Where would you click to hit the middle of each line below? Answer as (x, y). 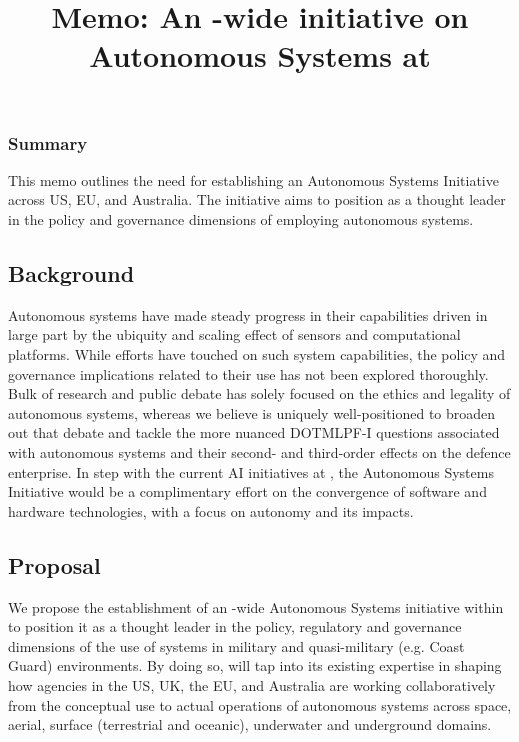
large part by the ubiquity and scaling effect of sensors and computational (234, 334)
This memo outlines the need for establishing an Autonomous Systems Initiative (253, 179)
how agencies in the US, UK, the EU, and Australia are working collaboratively (252, 684)
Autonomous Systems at (260, 55)
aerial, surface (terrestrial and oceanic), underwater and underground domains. (250, 724)
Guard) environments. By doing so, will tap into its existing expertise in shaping (255, 665)
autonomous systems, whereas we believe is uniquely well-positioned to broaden (252, 412)
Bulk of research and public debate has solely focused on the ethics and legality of (259, 393)
